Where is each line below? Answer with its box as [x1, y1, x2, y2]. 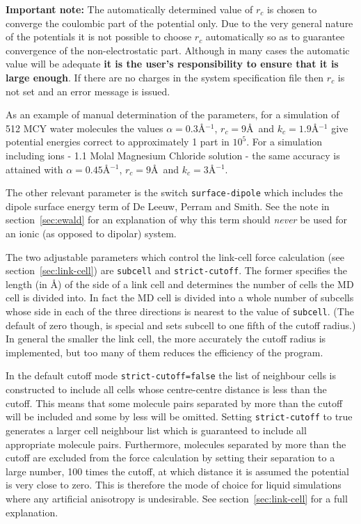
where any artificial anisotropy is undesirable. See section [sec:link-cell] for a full [6, 491, 348, 505]
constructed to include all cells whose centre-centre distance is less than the [6, 382, 327, 397]
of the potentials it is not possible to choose [6, 29, 192, 44]
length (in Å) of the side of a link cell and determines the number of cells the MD [6, 276, 354, 291]
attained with [6, 161, 63, 176]
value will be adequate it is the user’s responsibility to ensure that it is [6, 56, 339, 71]
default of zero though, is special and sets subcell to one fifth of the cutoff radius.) [6, 317, 356, 332]
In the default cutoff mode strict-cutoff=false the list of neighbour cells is [6, 368, 337, 383]
